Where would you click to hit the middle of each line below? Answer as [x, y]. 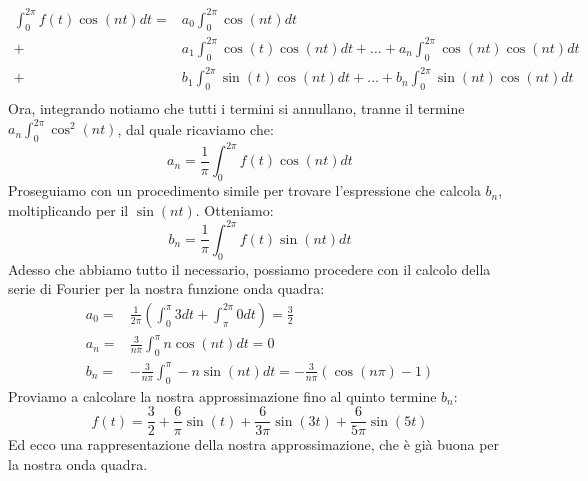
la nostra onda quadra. [78, 463]
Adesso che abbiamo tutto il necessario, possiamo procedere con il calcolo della [249, 268]
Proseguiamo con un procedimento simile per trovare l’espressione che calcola [244, 190]
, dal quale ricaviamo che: [195, 128]
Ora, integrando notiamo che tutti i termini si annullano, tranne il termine [236, 108]
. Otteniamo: [234, 209]
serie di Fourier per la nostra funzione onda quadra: [166, 288]
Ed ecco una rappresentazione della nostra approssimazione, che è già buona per [254, 444]
